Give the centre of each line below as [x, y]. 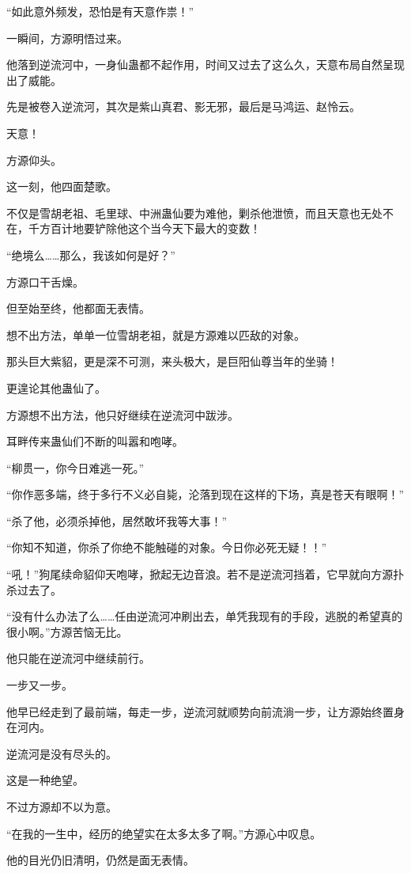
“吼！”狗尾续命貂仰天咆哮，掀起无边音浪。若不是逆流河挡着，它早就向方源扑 [205, 574]
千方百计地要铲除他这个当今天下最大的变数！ [144, 228]
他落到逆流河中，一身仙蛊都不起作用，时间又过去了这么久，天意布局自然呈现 [205, 65]
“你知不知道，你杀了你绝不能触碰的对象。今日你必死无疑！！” [167, 547]
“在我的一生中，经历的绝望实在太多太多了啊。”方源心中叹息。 [164, 833]
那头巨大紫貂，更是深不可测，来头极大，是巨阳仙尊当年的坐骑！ [172, 361]
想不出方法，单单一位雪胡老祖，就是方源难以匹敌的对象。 [156, 334]
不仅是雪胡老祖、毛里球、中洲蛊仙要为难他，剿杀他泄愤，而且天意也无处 [194, 213]
